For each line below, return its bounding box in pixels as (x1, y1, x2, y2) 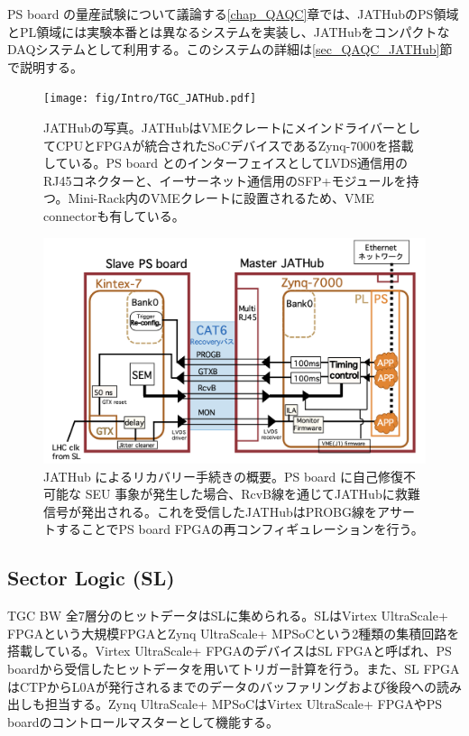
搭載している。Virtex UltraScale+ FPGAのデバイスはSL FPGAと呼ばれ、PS (7, 641, 452, 660)
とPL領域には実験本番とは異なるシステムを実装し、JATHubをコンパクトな (7, 22, 450, 41)
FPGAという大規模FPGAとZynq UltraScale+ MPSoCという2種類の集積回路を (7, 623, 460, 642)
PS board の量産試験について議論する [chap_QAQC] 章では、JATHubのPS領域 (7, 5, 459, 23)
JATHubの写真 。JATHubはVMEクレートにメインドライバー (43, 118, 396, 137)
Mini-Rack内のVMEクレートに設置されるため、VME (68, 189, 374, 207)
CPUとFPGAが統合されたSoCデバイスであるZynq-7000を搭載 (55, 135, 414, 154)
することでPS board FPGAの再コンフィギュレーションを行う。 (55, 520, 424, 538)
